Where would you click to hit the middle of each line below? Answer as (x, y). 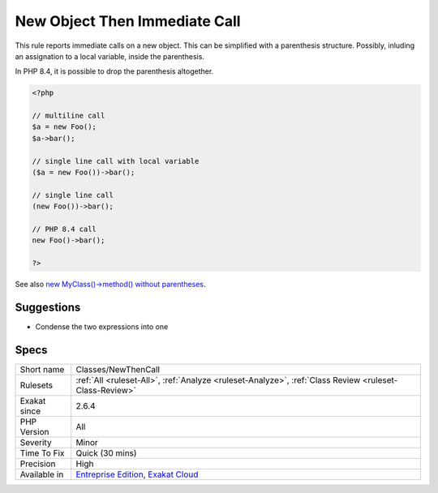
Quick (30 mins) (106, 452)
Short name (42, 369)
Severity (36, 442)
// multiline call (69, 116)
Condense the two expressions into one (102, 327)
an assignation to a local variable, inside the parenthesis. (109, 56)
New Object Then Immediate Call (128, 21)
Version (34, 431)
